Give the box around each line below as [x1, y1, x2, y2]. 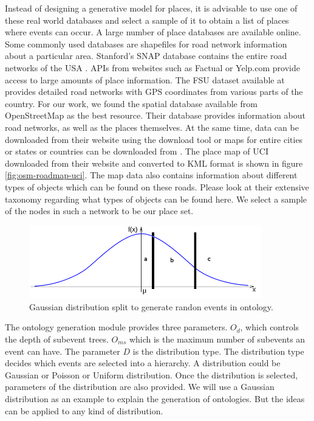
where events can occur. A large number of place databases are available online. [5, 26, 301, 38]
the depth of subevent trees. [5, 332, 109, 345]
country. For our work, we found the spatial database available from [5, 97, 258, 110]
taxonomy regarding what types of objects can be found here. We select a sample [5, 192, 307, 205]
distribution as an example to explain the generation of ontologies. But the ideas [5, 392, 305, 405]
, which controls [240, 321, 299, 333]
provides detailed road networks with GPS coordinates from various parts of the [5, 85, 303, 98]
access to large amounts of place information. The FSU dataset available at [5, 73, 285, 86]
